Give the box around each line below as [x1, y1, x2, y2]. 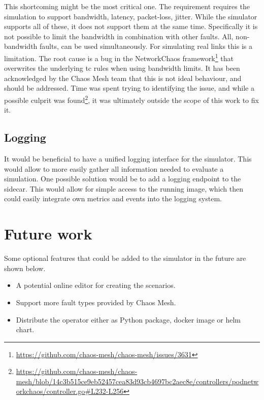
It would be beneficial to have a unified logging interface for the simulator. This [4, 153, 252, 164]
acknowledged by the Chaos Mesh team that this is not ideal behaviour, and [4, 72, 242, 83]
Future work [4, 223, 92, 244]
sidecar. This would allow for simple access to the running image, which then [4, 183, 244, 194]
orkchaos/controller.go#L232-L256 [16, 386, 124, 396]
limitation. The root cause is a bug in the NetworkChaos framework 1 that [4, 51, 234, 63]
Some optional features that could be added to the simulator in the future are [4, 253, 246, 263]
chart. [16, 324, 35, 335]
